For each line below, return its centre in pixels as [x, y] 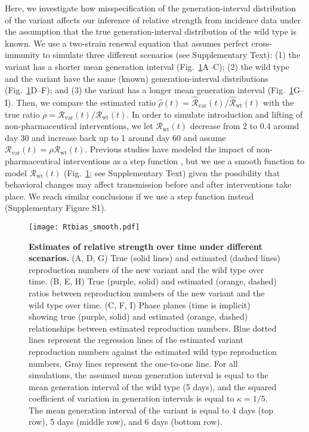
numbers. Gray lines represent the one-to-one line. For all [133, 363]
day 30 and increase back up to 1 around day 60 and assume [115, 137]
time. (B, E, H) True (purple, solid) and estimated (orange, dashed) [153, 281]
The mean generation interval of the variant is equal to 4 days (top [151, 410]
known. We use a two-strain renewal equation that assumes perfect [127, 43]
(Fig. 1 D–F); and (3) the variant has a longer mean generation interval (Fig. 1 [149, 90]
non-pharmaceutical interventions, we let [79, 126]
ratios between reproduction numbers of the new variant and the [147, 292]
